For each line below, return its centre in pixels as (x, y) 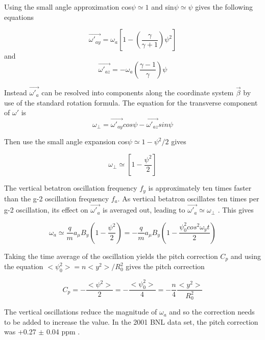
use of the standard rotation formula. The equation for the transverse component (131, 102)
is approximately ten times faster (200, 188)
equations (19, 17)
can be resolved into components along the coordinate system (138, 92)
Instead (16, 92)
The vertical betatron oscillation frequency (71, 188)
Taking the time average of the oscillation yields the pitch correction (111, 256)
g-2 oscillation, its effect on (46, 210)
